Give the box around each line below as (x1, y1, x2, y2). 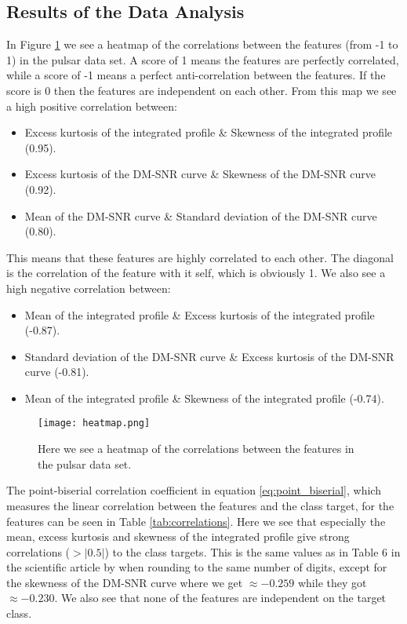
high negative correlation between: (6, 279, 171, 296)
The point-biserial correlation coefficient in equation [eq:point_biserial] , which (6, 482, 381, 498)
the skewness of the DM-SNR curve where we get (6, 574, 243, 590)
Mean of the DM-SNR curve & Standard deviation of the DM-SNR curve (24, 207, 377, 224)
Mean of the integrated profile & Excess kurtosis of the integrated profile (24, 306, 375, 323)
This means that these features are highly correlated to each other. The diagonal (6, 249, 394, 265)
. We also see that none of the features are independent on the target (54, 589, 387, 606)
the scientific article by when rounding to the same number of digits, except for (6, 559, 387, 575)
